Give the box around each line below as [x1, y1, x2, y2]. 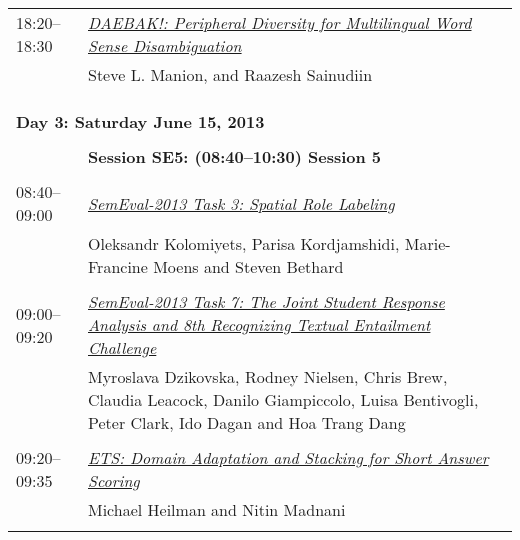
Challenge [88, 336, 157, 359]
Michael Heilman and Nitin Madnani [88, 498, 346, 521]
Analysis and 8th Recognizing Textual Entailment [88, 313, 431, 336]
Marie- [404, 232, 451, 255]
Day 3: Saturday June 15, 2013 [16, 110, 265, 133]
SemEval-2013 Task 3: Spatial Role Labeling [88, 191, 395, 215]
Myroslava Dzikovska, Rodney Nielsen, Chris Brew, [88, 365, 448, 388]
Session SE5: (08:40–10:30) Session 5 [88, 145, 382, 168]
